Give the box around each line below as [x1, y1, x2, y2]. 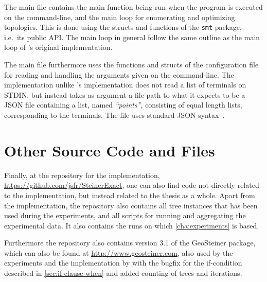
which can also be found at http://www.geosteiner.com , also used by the [4, 247, 233, 258]
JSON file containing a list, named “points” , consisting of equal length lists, [4, 99, 242, 110]
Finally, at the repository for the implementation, [4, 169, 160, 180]
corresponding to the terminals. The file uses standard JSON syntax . [4, 110, 225, 120]
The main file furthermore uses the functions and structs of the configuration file [4, 59, 259, 70]
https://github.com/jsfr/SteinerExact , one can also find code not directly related [4, 180, 259, 190]
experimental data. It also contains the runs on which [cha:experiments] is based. [4, 220, 259, 231]
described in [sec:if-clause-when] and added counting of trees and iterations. [4, 268, 242, 278]
